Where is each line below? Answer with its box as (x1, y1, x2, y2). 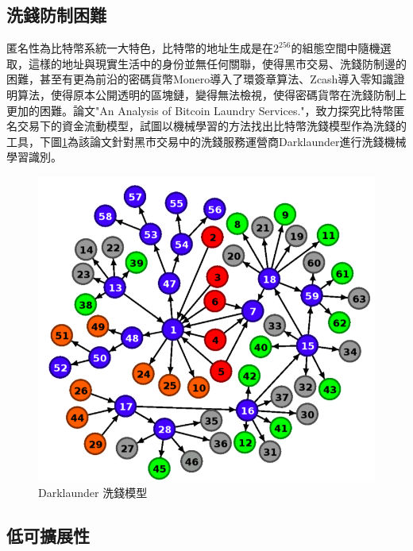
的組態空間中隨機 (291, 40, 380, 56)
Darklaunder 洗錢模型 (38, 484, 148, 501)
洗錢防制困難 (6, 2, 106, 27)
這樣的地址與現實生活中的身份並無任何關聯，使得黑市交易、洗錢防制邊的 (28, 55, 407, 71)
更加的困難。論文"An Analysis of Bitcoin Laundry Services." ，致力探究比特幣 (6, 102, 394, 118)
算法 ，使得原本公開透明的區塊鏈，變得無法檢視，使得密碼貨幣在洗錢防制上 (17, 86, 407, 102)
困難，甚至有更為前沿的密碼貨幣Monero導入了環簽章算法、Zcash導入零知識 (6, 71, 394, 87)
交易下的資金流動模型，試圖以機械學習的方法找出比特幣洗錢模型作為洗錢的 (17, 118, 407, 134)
